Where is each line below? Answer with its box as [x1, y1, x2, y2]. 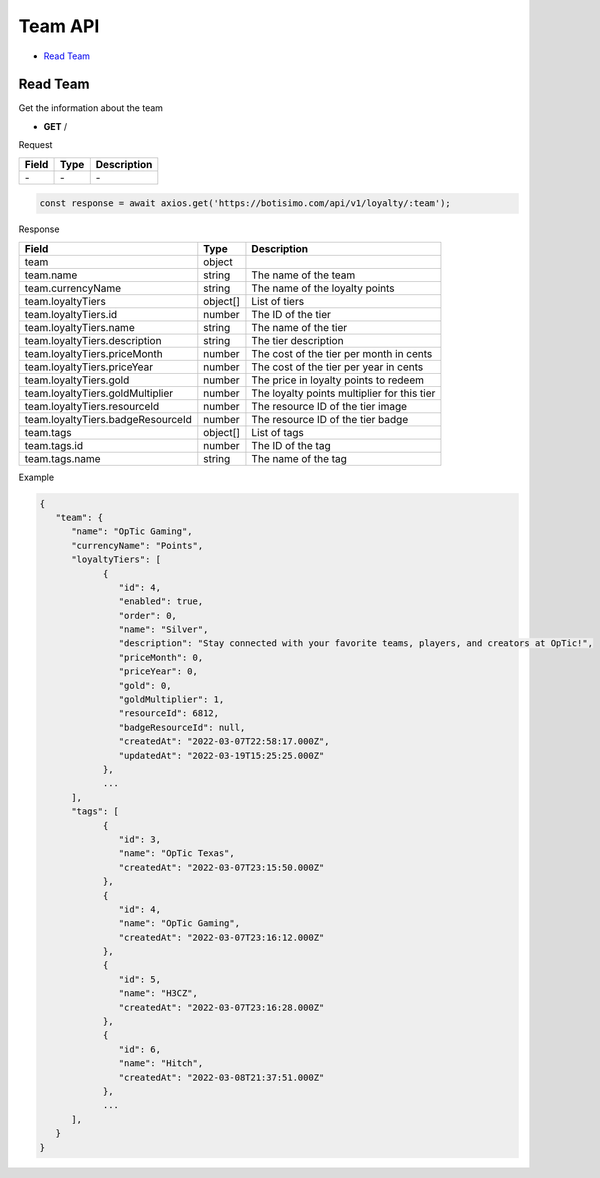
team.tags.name [24, 451, 101, 465]
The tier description [251, 333, 344, 347]
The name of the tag [251, 451, 347, 465]
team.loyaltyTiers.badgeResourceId [24, 412, 192, 426]
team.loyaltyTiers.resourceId [24, 399, 160, 413]
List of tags [251, 425, 305, 439]
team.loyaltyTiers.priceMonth [24, 346, 164, 360]
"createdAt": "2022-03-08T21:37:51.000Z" [118, 1071, 325, 1083]
